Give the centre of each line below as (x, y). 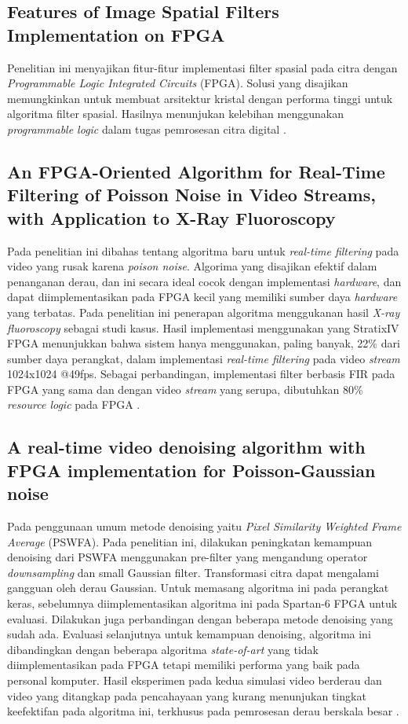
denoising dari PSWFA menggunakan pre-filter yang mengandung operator (188, 557)
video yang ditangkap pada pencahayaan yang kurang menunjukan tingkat (187, 695)
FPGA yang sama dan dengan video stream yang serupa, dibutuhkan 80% (185, 389)
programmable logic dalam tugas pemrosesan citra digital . (147, 129)
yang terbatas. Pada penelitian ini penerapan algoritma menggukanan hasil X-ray (204, 312)
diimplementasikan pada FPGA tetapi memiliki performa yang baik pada (184, 665)
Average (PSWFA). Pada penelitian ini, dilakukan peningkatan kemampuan (189, 541)
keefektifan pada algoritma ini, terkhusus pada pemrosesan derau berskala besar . (203, 711)
